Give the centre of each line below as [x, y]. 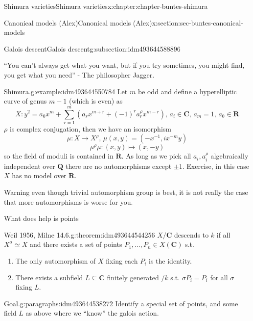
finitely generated [133, 277]
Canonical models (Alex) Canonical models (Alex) [78, 22]
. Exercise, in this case [216, 166]
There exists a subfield [49, 277]
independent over [30, 166]
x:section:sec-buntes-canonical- [197, 22]
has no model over [39, 175]
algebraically [230, 156]
